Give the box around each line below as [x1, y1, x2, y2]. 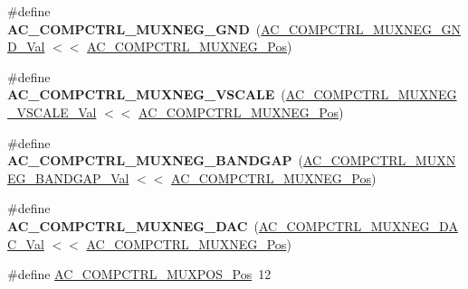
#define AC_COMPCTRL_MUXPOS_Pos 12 [7, 265, 272, 284]
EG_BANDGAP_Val [7, 168, 129, 187]
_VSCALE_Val [7, 102, 97, 121]
